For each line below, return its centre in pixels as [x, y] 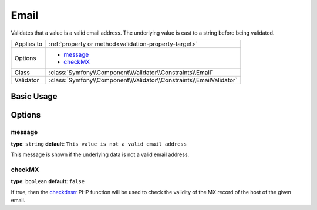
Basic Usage [34, 97]
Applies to [28, 44]
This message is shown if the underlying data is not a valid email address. [100, 154]
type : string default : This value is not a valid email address [99, 144]
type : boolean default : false [48, 181]
